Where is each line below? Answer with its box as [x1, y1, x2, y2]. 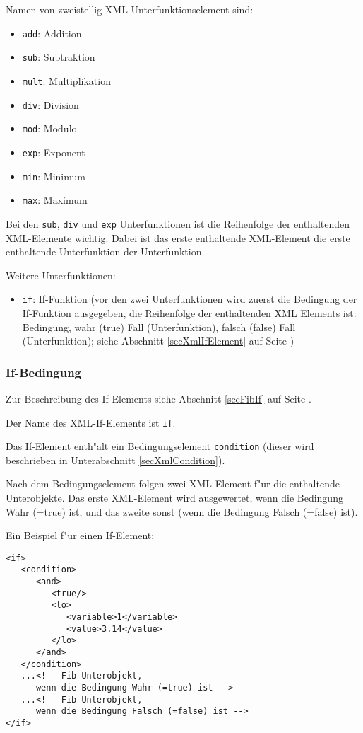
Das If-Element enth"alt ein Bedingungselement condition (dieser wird [6, 439, 314, 454]
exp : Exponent [22, 144, 85, 159]
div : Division [22, 97, 79, 112]
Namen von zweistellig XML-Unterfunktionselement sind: [6, 2, 254, 16]
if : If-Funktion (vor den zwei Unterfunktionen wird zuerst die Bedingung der [22, 292, 357, 306]
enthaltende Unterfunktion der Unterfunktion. [6, 244, 205, 259]
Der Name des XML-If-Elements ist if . [6, 415, 176, 429]
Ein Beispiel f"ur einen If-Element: [6, 528, 155, 543]
